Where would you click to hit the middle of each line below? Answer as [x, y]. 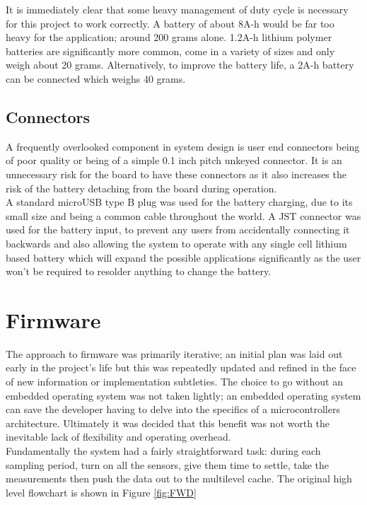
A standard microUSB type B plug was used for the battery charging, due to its [179, 202]
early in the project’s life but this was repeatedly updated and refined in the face [181, 367]
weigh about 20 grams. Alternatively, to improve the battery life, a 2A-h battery [180, 65]
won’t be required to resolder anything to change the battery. [139, 271]
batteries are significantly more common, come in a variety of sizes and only [170, 51]
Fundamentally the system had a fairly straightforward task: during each [163, 450]
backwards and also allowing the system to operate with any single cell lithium [176, 243]
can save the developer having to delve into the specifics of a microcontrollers [173, 409]
